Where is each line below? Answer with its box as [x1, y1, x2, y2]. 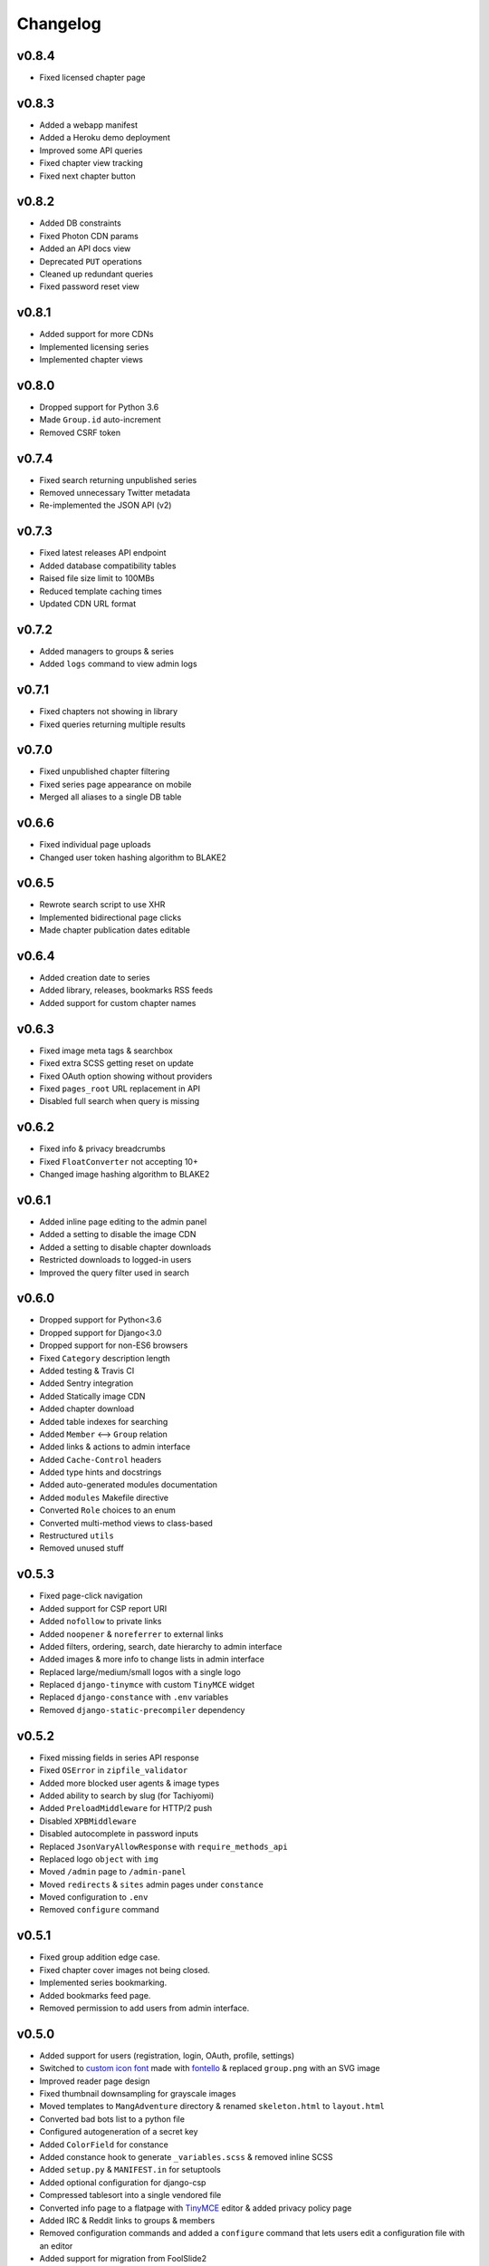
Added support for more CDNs [39, 329, 154, 340]
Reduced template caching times [39, 586, 162, 596]
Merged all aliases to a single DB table [39, 791, 182, 802]
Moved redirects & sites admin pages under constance [39, 1879, 264, 1890]
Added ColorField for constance [39, 2139, 169, 2150]
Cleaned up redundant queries [39, 268, 154, 279]
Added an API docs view [39, 243, 131, 254]
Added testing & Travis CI [39, 1365, 135, 1376]
